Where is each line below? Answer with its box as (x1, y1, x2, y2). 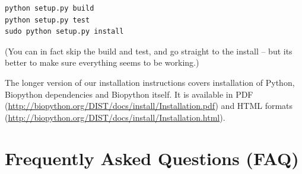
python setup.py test (5, 15, 90, 24)
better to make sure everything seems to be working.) (5, 56, 199, 69)
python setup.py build (5, 4, 94, 12)
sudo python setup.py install (5, 27, 124, 36)
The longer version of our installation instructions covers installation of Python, (5, 76, 295, 88)
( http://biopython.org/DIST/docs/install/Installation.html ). (5, 111, 225, 123)
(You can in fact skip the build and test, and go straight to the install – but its (5, 44, 293, 57)
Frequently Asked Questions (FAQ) (5, 146, 299, 170)
